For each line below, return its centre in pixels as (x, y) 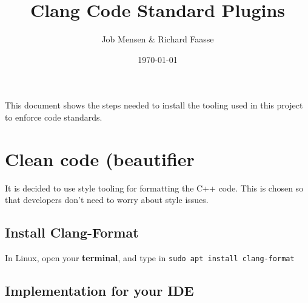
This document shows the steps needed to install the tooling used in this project (154, 105)
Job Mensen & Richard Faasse (158, 39)
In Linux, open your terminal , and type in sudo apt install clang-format (150, 258)
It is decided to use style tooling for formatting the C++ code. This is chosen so (154, 188)
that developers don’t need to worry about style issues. (107, 200)
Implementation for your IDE (99, 291)
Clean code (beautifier (100, 158)
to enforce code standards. (54, 117)
